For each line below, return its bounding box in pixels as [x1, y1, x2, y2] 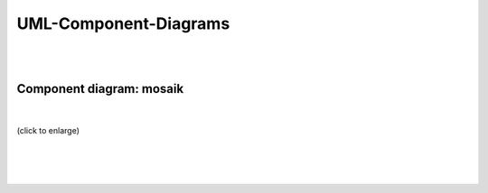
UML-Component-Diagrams [16, 14, 230, 33]
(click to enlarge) [16, 125, 80, 136]
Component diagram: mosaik [16, 81, 184, 96]
